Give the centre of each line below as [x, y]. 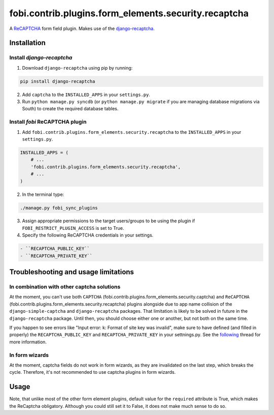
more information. [28, 342]
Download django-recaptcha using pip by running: [77, 68]
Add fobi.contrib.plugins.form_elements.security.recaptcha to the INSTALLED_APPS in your [132, 132]
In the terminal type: [43, 194]
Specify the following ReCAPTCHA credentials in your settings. [88, 235]
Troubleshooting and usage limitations [72, 272]
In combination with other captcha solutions [65, 287]
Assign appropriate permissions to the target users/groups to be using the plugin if [109, 221]
